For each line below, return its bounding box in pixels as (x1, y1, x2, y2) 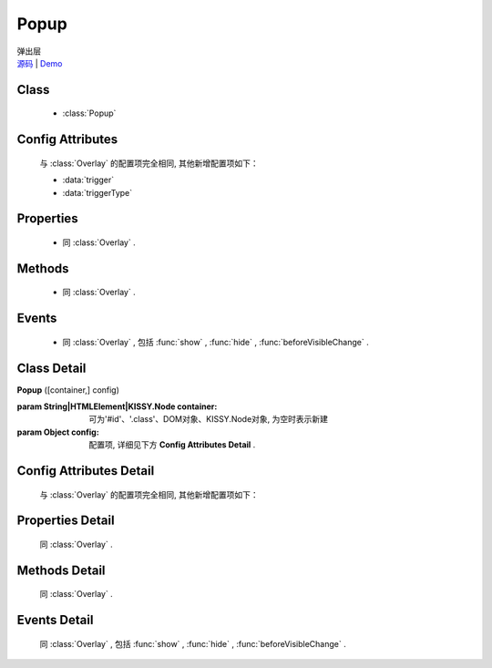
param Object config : (16, 426, 99, 437)
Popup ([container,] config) (16, 384, 120, 396)
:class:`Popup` (62, 108, 117, 118)
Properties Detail (16, 513, 115, 529)
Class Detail (16, 360, 87, 375)
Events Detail (16, 612, 94, 628)
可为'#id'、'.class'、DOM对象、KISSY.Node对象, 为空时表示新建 (88, 414, 328, 425)
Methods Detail (16, 562, 106, 578)
